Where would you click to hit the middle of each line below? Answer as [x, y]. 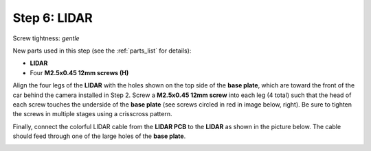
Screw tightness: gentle [46, 38]
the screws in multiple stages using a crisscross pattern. [92, 114]
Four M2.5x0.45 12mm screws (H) [79, 72]
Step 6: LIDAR [53, 18]
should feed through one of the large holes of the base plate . [99, 136]
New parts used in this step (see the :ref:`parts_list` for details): [102, 51]
